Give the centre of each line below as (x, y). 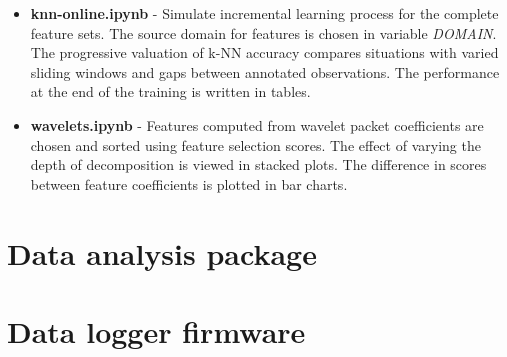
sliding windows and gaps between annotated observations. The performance (265, 71)
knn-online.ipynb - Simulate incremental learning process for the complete (264, 13)
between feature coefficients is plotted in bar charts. (189, 183)
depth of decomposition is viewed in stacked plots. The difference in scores (258, 164)
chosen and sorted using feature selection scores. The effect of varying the (255, 144)
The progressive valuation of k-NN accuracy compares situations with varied (264, 52)
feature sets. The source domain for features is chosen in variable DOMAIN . (263, 32)
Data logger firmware (156, 330)
